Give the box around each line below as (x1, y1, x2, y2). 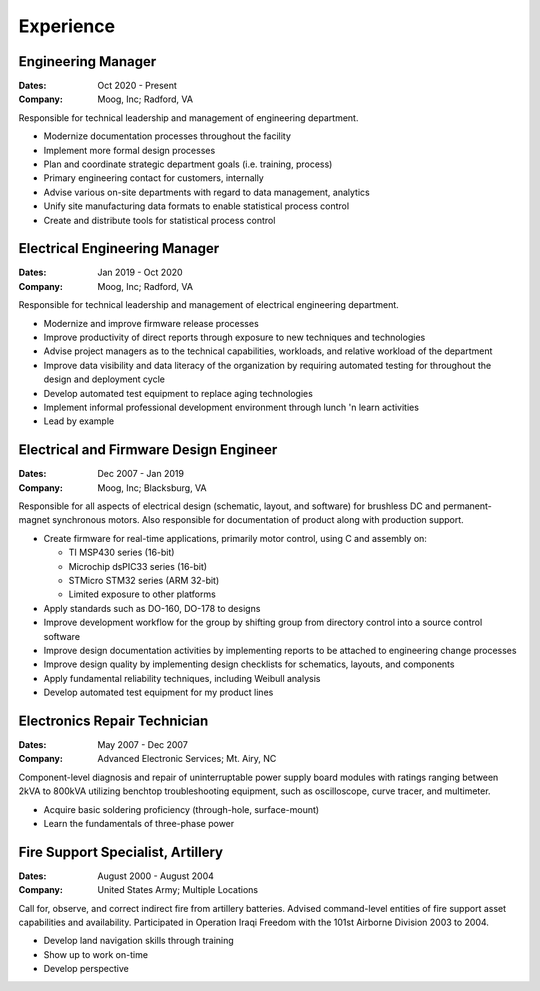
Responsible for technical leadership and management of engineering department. (18, 111, 359, 124)
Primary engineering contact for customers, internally (43, 172, 264, 184)
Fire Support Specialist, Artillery (18, 843, 224, 860)
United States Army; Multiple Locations (97, 884, 259, 896)
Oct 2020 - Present (97, 80, 177, 92)
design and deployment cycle (43, 373, 165, 385)
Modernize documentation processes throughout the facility (43, 130, 292, 142)
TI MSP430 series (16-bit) (68, 546, 175, 559)
